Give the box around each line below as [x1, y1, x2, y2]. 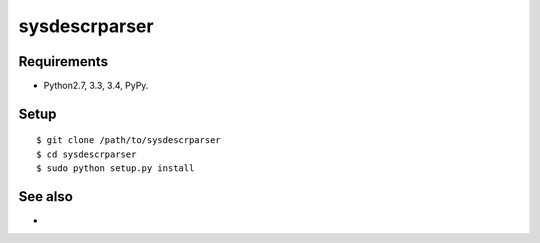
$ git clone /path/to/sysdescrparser [36, 135, 222, 146]
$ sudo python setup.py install [36, 163, 195, 174]
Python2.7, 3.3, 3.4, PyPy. [43, 80, 149, 92]
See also [18, 188, 74, 205]
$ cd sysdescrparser [36, 148, 137, 160]
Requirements [18, 53, 109, 70]
